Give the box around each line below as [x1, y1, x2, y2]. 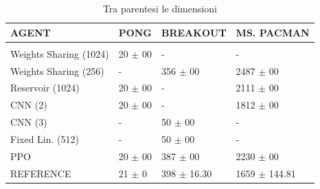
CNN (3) [10, 115, 47, 129]
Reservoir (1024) [10, 80, 80, 95]
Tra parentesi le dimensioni [102, 1, 217, 15]
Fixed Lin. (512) [10, 131, 79, 146]
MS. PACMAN [236, 25, 310, 39]
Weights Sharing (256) [10, 63, 104, 78]
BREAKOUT [161, 25, 227, 39]
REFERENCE [10, 166, 71, 180]
